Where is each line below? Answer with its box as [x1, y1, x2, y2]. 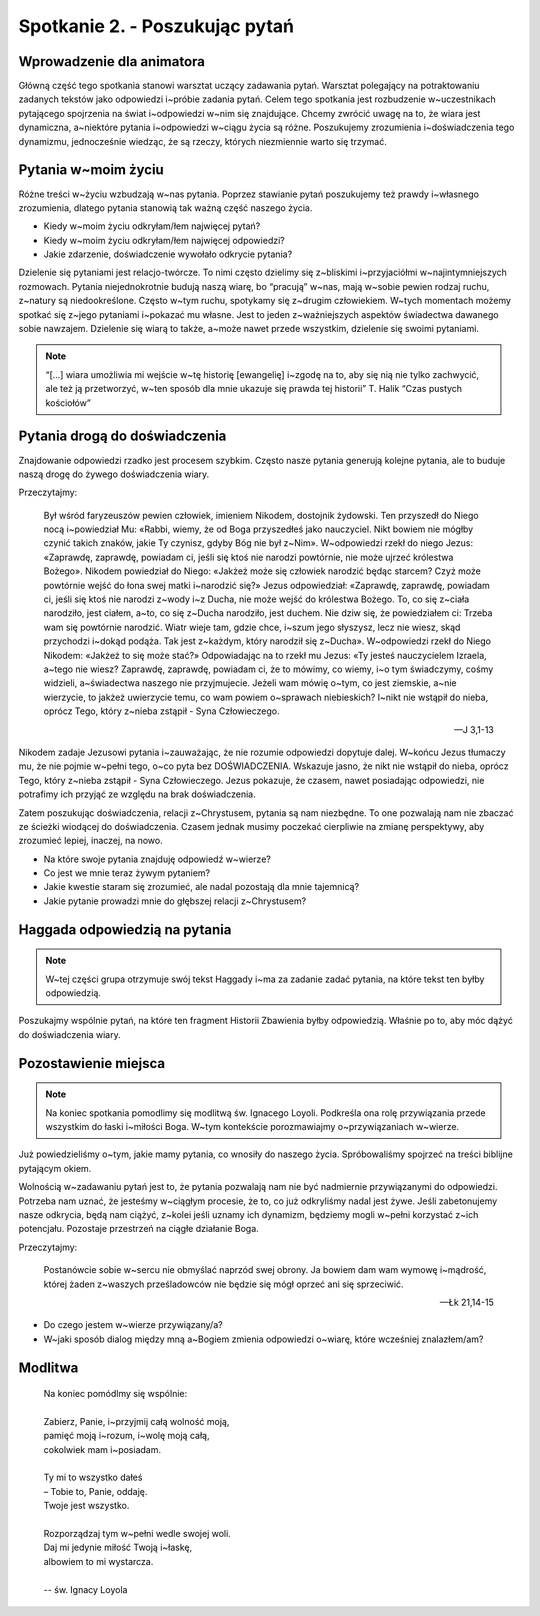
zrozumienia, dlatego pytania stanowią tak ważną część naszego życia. [18, 201, 313, 214]
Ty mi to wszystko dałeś [43, 1471, 143, 1484]
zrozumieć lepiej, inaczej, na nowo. [18, 835, 164, 847]
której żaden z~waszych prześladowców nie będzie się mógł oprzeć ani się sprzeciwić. [43, 1278, 404, 1290]
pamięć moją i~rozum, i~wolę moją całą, [43, 1430, 210, 1442]
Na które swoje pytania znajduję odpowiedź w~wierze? [43, 853, 272, 865]
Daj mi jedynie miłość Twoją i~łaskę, [43, 1541, 193, 1554]
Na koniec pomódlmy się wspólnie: [43, 1388, 188, 1400]
